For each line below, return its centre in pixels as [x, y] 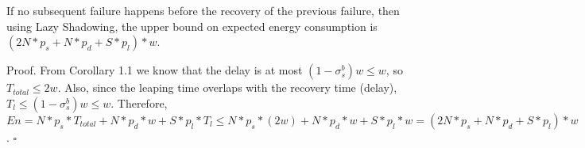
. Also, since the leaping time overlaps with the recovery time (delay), [227, 87]
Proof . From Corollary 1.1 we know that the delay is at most [155, 70]
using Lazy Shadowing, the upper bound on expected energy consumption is [192, 26]
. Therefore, [139, 102]
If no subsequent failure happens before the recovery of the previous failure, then [203, 10]
